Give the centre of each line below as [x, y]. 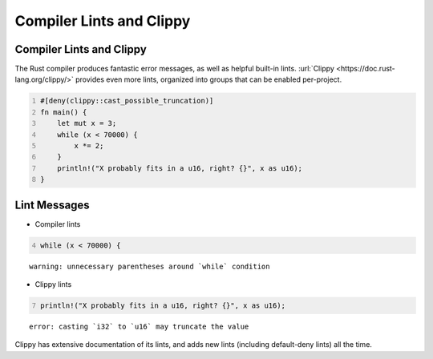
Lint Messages [52, 205]
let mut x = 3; [87, 123]
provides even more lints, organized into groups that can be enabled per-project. [208, 79]
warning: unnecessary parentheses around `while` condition [150, 266]
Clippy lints [53, 284]
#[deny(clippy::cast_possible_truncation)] [127, 101]
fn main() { [64, 112]
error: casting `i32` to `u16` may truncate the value [139, 327]
